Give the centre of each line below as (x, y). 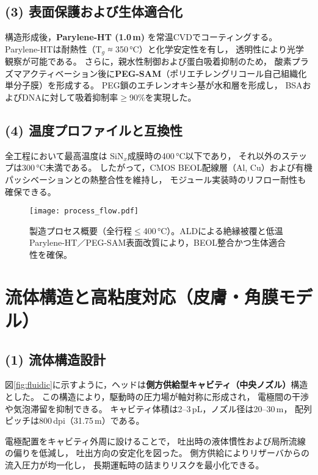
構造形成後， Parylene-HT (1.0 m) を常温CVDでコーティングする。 (141, 37)
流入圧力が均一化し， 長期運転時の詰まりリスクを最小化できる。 (135, 464)
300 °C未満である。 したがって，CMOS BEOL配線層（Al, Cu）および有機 (167, 167)
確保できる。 (31, 191)
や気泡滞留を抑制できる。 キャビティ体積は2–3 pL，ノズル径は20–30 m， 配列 (159, 408)
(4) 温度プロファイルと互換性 (94, 130)
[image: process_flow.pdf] (84, 211)
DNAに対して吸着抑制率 (70, 97)
